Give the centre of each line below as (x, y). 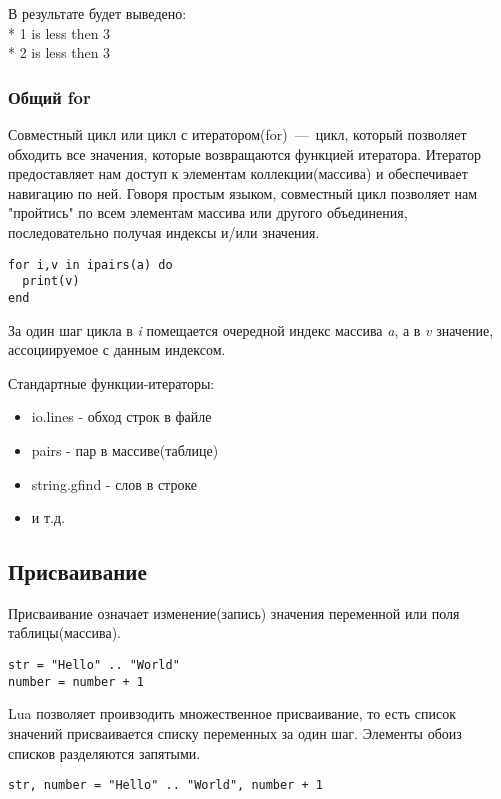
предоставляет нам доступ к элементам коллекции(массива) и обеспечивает (238, 173)
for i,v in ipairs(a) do (90, 264)
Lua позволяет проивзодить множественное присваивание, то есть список (232, 713)
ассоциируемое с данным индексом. (117, 349)
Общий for (49, 96)
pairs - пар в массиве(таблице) (125, 449)
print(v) (51, 281)
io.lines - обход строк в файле (121, 416)
